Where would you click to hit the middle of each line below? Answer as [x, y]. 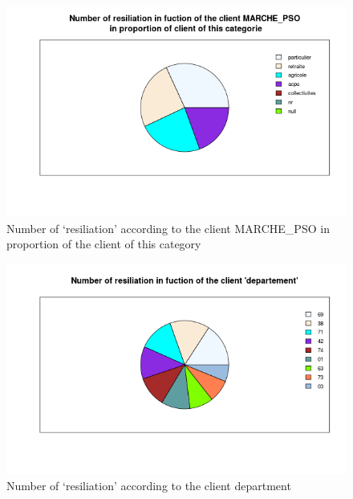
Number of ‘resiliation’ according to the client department [149, 485]
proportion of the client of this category [104, 244]
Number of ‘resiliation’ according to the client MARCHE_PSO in [168, 228]
